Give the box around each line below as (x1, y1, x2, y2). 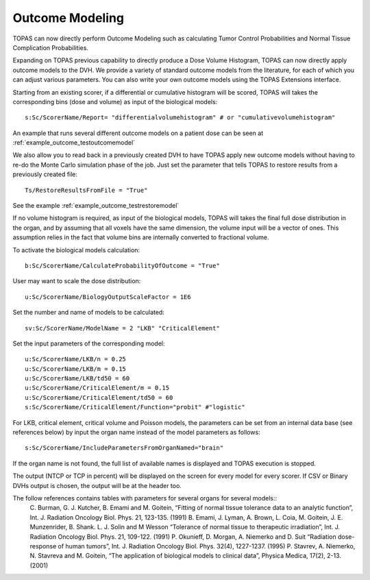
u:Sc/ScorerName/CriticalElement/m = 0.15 (25, 384, 170, 392)
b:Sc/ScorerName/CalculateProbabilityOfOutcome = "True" (25, 261, 221, 269)
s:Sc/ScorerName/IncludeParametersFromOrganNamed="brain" (25, 444, 224, 452)
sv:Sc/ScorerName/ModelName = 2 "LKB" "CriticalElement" (25, 324, 221, 332)
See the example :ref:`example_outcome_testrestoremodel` (12, 202, 180, 210)
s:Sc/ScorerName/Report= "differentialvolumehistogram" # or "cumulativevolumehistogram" (25, 114, 336, 121)
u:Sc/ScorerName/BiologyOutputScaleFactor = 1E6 (25, 293, 191, 301)
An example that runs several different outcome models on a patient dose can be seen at (12, 129, 264, 137)
